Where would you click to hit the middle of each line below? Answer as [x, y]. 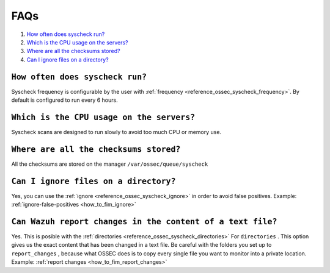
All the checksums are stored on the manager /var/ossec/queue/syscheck [110, 164]
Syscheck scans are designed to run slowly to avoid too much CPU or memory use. [116, 132]
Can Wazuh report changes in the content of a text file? [144, 222]
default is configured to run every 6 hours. [65, 100]
